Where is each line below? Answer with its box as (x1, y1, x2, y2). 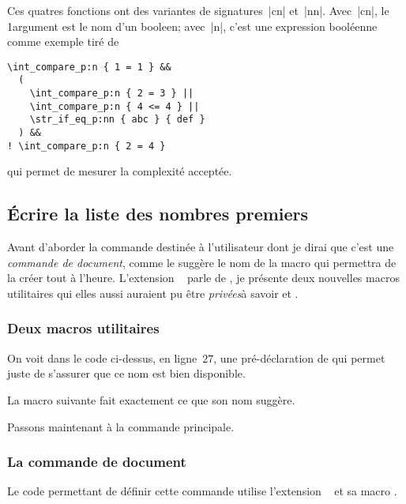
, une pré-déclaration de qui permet (213, 349, 385, 366)
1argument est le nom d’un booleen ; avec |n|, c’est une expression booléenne (7, 17, 378, 34)
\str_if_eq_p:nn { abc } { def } (29, 114, 205, 126)
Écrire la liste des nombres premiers (7, 201, 309, 226)
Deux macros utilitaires (7, 318, 160, 338)
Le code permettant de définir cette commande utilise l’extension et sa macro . (7, 483, 397, 499)
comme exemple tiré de (7, 33, 119, 50)
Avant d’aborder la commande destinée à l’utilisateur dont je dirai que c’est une (7, 239, 394, 255)
